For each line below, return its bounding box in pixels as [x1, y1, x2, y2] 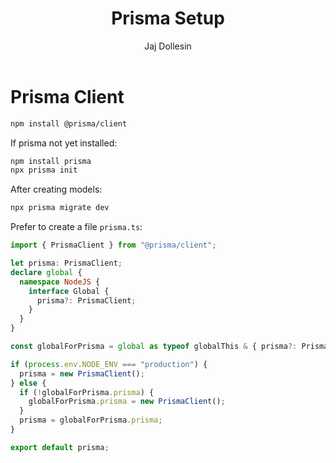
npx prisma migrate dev [10, 203, 110, 213]
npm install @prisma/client [10, 118, 128, 129]
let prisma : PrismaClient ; [10, 258, 123, 269]
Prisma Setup [111, 7, 225, 30]
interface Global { [28, 286, 110, 296]
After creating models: [10, 183, 103, 196]
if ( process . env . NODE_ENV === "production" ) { [10, 359, 208, 369]
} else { [10, 378, 47, 388]
